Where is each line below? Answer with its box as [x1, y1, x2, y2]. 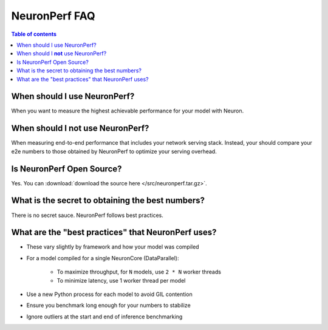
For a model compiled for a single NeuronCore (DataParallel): [26, 254, 179, 261]
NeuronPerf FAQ [11, 9, 95, 22]
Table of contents [11, 30, 57, 38]
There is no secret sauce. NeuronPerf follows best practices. [11, 211, 163, 219]
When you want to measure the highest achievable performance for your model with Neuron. [11, 107, 244, 115]
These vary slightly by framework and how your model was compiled [26, 243, 200, 250]
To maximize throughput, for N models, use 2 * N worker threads [56, 268, 222, 276]
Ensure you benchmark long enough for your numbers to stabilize [26, 301, 191, 309]
